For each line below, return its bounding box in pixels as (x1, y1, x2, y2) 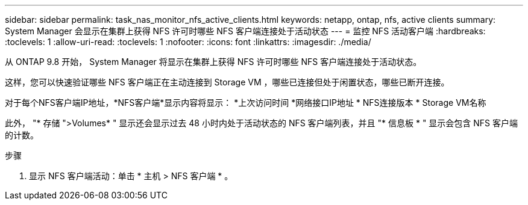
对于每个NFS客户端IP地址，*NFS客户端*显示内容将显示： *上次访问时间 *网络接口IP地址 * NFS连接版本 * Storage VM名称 (5, 97, 486, 108)
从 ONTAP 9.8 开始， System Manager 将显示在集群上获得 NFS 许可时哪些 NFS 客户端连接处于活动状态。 (5, 57, 422, 67)
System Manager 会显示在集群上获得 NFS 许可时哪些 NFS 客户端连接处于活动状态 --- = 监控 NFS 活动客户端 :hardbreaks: (5, 26, 486, 36)
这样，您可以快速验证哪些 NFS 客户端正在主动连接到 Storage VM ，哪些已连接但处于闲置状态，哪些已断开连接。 (5, 77, 450, 87)
